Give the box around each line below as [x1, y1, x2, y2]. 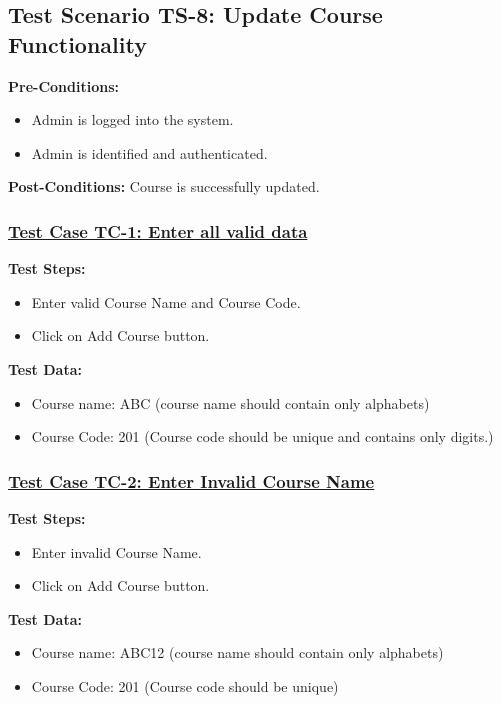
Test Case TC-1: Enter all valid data [8, 218, 308, 243]
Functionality [8, 28, 147, 59]
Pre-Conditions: [8, 75, 119, 96]
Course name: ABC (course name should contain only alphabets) [31, 392, 430, 413]
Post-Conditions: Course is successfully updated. [8, 176, 320, 197]
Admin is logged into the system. [31, 109, 234, 130]
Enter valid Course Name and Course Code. [31, 291, 301, 312]
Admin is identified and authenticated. [31, 142, 268, 163]
